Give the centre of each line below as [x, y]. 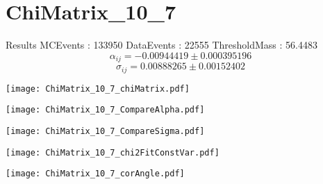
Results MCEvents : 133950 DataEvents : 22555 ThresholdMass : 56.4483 [161, 45]
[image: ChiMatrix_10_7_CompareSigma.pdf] [105, 131]
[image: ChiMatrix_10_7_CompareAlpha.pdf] [105, 110]
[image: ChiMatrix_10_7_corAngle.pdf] [95, 174]
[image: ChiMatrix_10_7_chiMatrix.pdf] [98, 89]
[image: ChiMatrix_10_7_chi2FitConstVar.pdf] [113, 152]
